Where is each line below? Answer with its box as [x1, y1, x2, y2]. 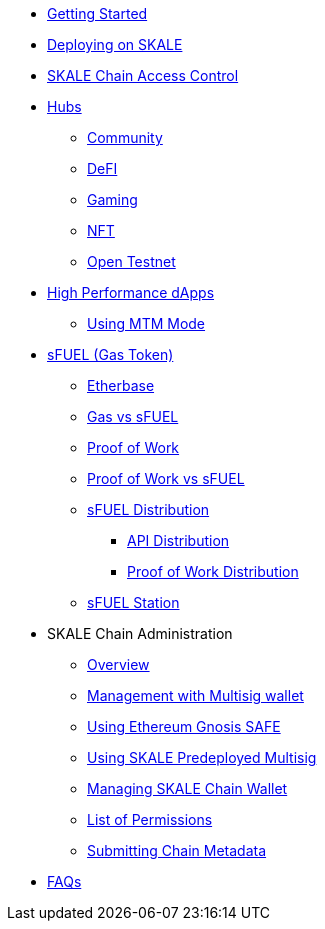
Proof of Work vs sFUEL [87, 470, 245, 487]
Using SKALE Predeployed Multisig [87, 749, 317, 766]
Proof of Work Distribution [127, 563, 299, 580]
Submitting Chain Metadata [87, 842, 267, 859]
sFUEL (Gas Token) [47, 346, 174, 363]
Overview [87, 656, 150, 673]
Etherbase [87, 377, 155, 394]
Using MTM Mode [87, 315, 206, 332]
